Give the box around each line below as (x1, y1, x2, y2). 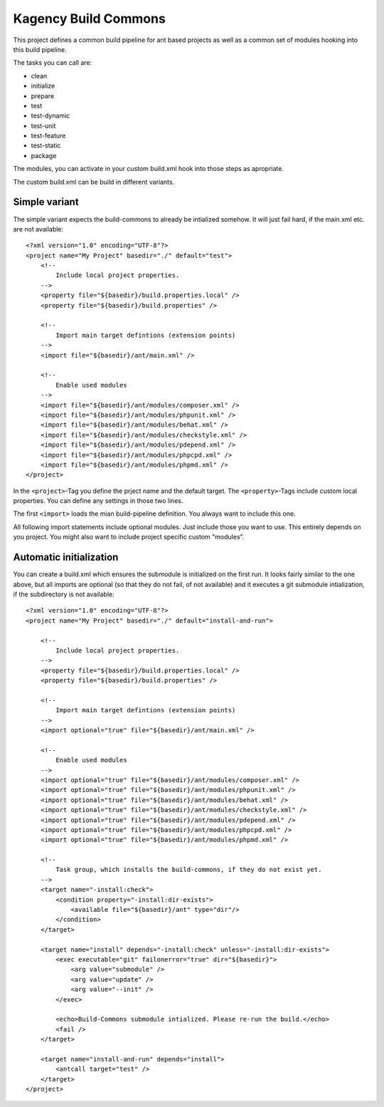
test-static (31, 141, 61, 150)
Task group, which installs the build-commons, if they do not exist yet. (55, 866, 322, 874)
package (31, 151, 57, 160)
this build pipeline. (13, 45, 67, 53)
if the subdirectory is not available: (13, 590, 115, 598)
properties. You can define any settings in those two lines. (13, 497, 183, 505)
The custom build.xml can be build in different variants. (13, 177, 175, 186)
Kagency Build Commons (13, 11, 166, 26)
